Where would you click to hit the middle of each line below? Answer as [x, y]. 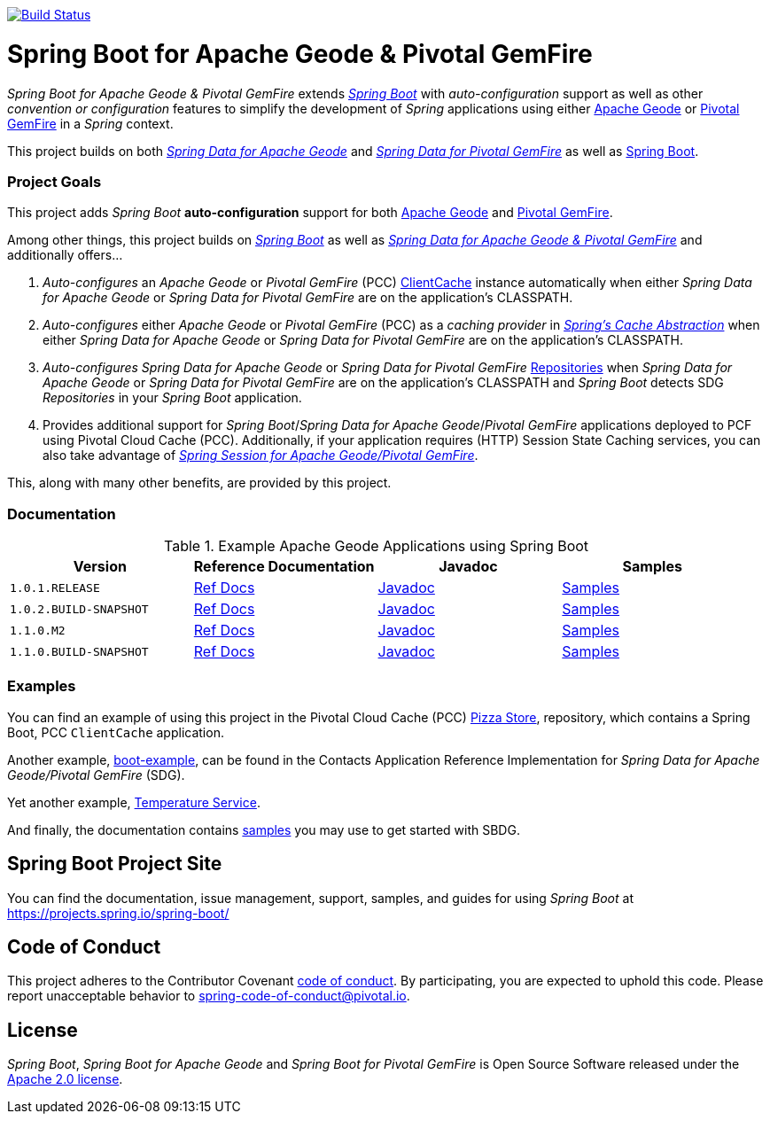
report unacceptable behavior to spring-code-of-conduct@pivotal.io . [209, 996]
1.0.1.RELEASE [55, 588]
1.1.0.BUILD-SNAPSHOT [79, 651]
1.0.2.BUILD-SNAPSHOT [79, 609]
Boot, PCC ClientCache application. [116, 732]
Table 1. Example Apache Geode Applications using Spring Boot [377, 546]
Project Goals [54, 181]
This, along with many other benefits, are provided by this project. [199, 483]
